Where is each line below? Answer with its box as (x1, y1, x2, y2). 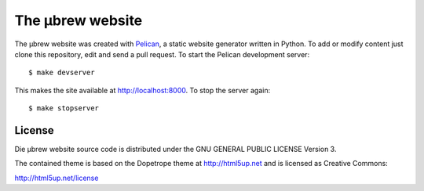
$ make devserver (28, 68, 95, 77)
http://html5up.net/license (14, 173, 99, 182)
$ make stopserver (28, 104, 100, 113)
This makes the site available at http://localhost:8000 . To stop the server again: (14, 85, 271, 95)
